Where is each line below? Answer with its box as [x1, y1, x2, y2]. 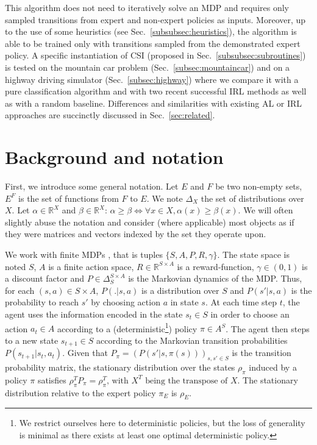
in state [170, 296, 199, 308]
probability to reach [5, 296, 79, 308]
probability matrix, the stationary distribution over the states [5, 361, 235, 374]
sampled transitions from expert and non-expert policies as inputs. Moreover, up [5, 13, 306, 26]
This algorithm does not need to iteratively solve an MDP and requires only [5, 1, 289, 13]
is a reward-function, [177, 260, 254, 272]
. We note [146, 191, 183, 204]
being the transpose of [145, 376, 228, 385]
